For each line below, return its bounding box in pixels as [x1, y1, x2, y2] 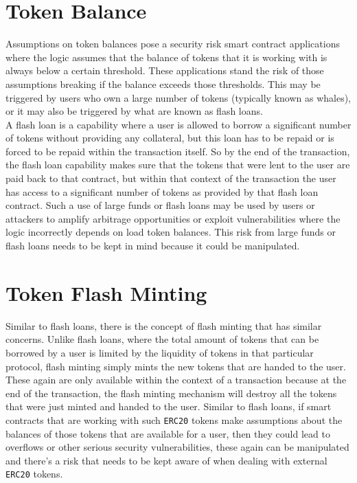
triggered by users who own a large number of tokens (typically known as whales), [5, 90, 352, 104]
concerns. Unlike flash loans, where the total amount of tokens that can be [5, 332, 319, 346]
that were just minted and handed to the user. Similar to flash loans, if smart [5, 399, 332, 414]
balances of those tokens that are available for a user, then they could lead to [5, 426, 330, 440]
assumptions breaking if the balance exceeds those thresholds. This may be [5, 76, 321, 91]
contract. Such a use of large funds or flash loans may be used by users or [5, 198, 315, 212]
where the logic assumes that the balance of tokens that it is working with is [5, 49, 327, 64]
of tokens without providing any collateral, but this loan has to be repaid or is [5, 131, 334, 145]
